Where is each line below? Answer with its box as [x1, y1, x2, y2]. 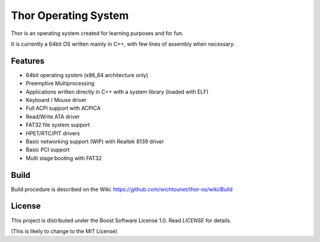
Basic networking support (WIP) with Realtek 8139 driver [25, 138, 164, 145]
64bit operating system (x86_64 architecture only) [25, 71, 148, 78]
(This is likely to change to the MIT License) [11, 227, 118, 234]
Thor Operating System [11, 9, 129, 22]
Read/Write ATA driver [25, 113, 80, 120]
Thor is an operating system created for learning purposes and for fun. [11, 30, 184, 37]
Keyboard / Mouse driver [25, 97, 87, 104]
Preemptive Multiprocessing [25, 80, 95, 87]
